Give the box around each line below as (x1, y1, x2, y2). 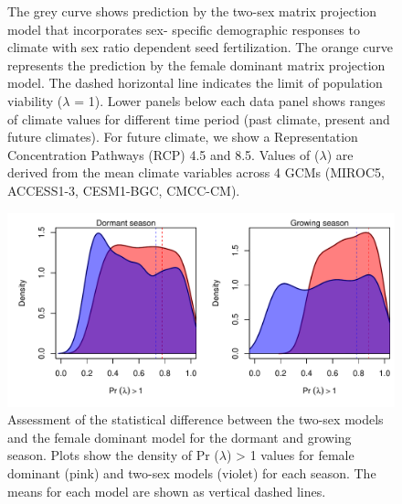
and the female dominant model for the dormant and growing (7, 427, 352, 446)
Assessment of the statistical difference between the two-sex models (7, 410, 384, 429)
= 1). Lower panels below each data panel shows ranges (74, 91, 386, 110)
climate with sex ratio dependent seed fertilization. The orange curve (7, 38, 393, 57)
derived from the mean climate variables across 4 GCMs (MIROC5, (7, 163, 385, 182)
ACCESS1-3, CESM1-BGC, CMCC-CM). (7, 180, 240, 199)
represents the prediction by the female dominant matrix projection (7, 55, 386, 74)
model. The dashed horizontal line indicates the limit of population (7, 73, 383, 92)
